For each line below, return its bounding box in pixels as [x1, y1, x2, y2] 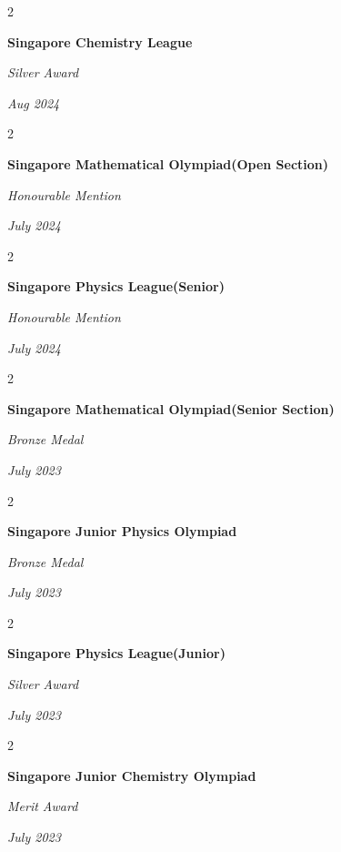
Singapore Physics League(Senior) [7, 277, 225, 296]
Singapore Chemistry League [7, 32, 193, 51]
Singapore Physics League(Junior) [7, 644, 226, 663]
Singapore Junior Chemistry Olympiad [7, 766, 256, 785]
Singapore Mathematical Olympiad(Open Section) [7, 154, 329, 173]
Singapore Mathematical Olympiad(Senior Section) [7, 399, 335, 418]
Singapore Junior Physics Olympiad [7, 522, 237, 541]
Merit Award [7, 796, 78, 816]
